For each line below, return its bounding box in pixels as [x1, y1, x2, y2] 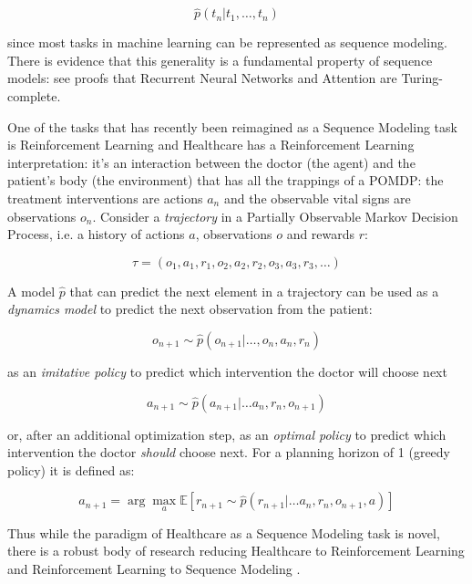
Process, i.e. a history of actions [7, 224, 185, 244]
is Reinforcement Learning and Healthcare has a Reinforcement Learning [7, 135, 415, 154]
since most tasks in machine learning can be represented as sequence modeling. [7, 33, 447, 52]
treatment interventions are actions [7, 188, 203, 207]
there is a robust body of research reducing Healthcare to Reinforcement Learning [7, 541, 465, 560]
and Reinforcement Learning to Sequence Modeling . [7, 558, 301, 578]
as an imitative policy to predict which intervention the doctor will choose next [7, 361, 447, 381]
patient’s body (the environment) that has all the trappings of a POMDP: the [7, 171, 444, 190]
